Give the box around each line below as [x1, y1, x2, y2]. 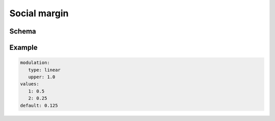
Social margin [9, 8, 69, 19]
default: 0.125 [20, 102, 58, 108]
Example [9, 43, 38, 52]
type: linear [28, 67, 61, 73]
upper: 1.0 [28, 74, 56, 80]
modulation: [20, 60, 50, 66]
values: [20, 81, 39, 87]
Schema [9, 27, 37, 36]
